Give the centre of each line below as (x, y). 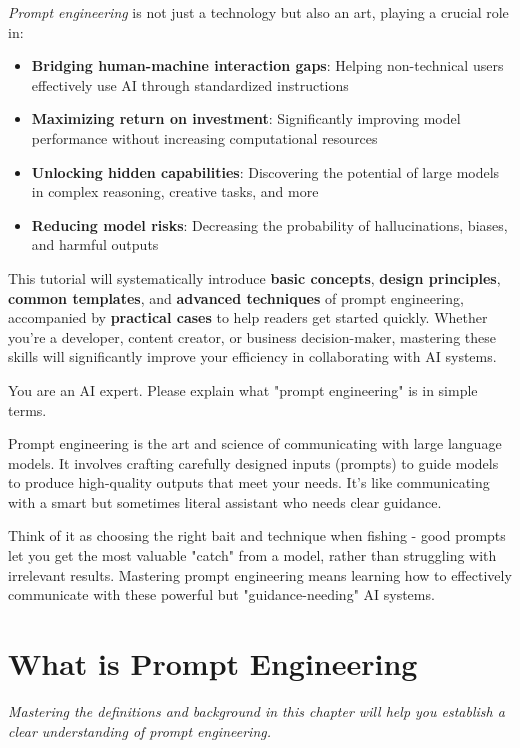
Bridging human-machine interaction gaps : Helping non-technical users (267, 65)
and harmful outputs (95, 244)
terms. (27, 409)
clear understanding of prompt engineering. (140, 730)
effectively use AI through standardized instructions (190, 84)
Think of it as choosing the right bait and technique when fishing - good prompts (257, 535)
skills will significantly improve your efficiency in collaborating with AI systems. (252, 356)
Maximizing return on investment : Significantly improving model (246, 118)
